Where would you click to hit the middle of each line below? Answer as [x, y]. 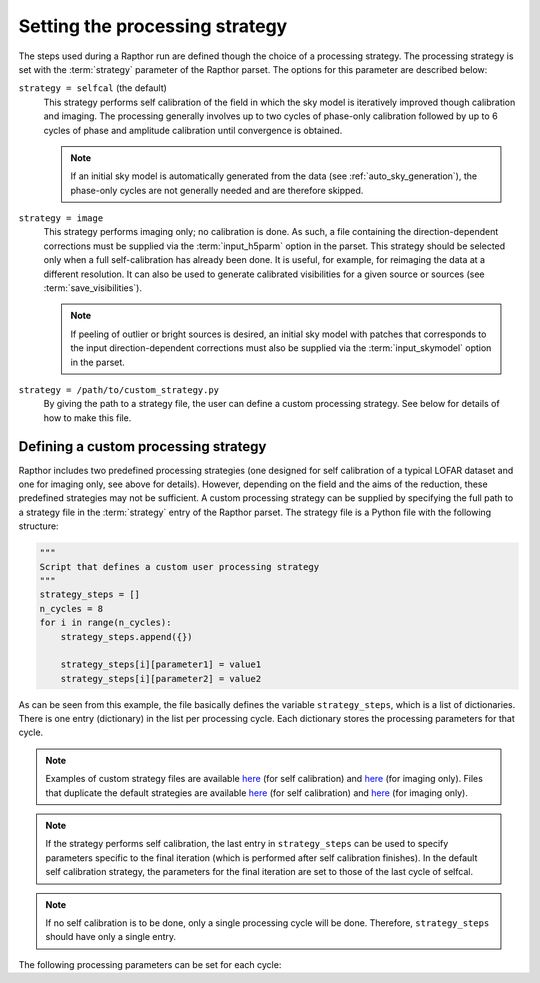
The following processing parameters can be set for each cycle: [150, 964]
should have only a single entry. [111, 937]
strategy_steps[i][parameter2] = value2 [161, 678]
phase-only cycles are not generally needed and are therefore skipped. [217, 190]
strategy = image [61, 218]
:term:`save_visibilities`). [92, 288]
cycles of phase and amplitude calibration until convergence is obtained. [193, 130]
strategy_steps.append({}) [127, 636]
